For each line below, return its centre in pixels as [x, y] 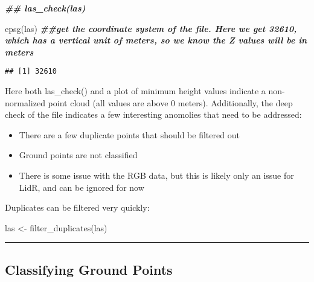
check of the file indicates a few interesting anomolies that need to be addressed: [153, 114]
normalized [25, 102]
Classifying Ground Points [89, 269]
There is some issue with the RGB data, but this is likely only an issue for [156, 175]
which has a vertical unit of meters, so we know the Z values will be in [156, 40]
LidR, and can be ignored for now [82, 187]
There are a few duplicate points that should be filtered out [129, 134]
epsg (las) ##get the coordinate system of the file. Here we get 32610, [151, 28]
